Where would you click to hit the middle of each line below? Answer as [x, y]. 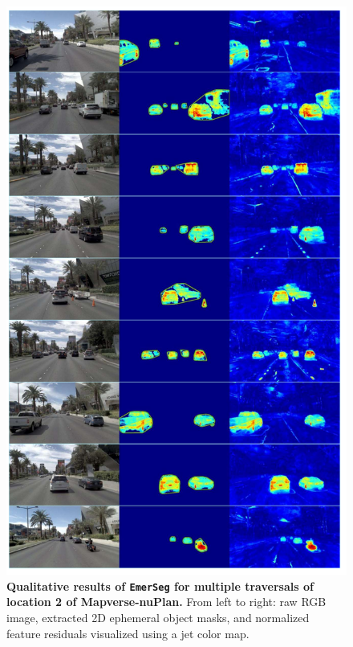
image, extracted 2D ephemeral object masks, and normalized [158, 617]
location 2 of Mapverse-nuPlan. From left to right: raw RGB [166, 602]
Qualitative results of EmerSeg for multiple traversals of [160, 586]
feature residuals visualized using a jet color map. [128, 633]
